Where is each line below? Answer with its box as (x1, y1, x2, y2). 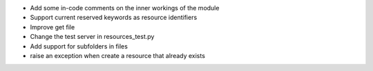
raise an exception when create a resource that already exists (30, 51, 205, 59)
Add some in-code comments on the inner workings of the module (30, 4, 220, 12)
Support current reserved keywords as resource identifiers (30, 14, 198, 22)
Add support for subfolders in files (30, 42, 128, 51)
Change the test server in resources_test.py (30, 33, 155, 41)
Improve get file (30, 23, 75, 31)
